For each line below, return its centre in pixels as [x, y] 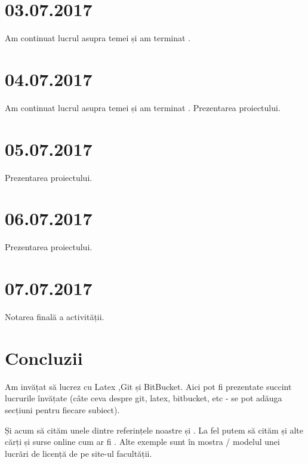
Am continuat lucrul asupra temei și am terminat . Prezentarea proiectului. [143, 107]
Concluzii [44, 357]
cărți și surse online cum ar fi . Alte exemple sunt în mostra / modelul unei [142, 442]
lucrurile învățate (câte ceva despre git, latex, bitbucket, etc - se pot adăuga [144, 398]
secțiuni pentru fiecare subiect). [62, 409]
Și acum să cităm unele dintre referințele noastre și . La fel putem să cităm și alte [154, 430]
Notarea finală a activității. [55, 316]
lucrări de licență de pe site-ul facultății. [78, 453]
